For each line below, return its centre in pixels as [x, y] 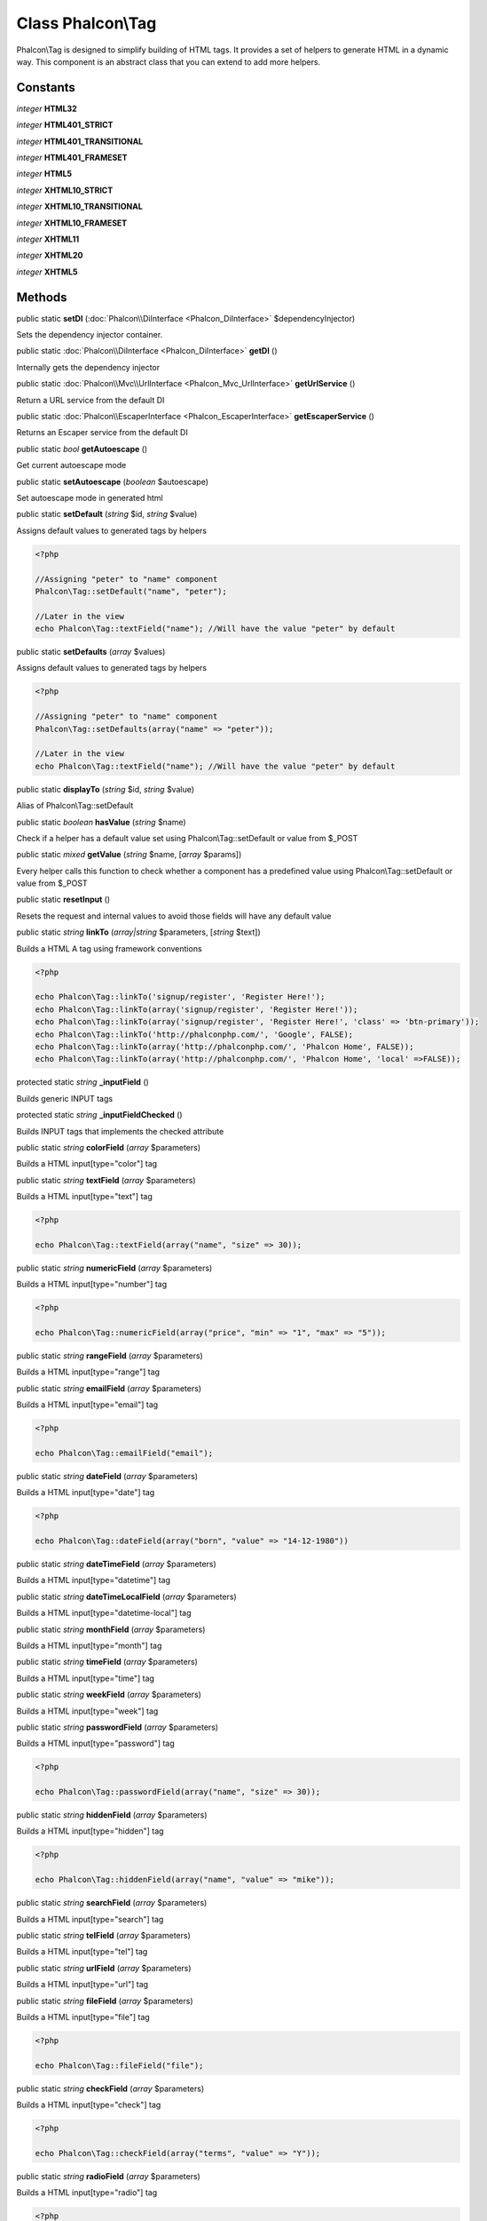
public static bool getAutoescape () [82, 449]
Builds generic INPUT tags [65, 1098]
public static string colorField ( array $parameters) [109, 1147]
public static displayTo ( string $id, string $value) [106, 789]
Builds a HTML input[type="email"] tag [87, 1405]
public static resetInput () [63, 900]
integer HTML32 [47, 108]
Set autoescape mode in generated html [90, 498]
